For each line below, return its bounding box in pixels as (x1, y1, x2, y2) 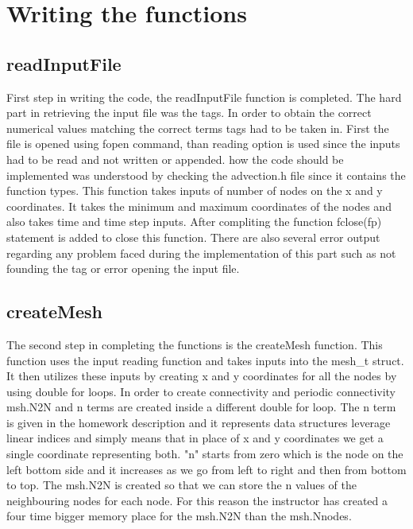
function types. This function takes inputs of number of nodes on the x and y (6, 182, 383, 199)
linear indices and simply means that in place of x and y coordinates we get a (6, 430, 384, 446)
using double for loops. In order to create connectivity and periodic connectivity (6, 383, 396, 399)
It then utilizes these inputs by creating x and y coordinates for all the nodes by (6, 368, 397, 384)
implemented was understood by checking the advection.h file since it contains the (6, 166, 406, 183)
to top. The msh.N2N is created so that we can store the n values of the (6, 476, 357, 493)
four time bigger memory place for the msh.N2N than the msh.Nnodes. (6, 508, 352, 524)
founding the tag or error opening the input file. (6, 260, 240, 277)
